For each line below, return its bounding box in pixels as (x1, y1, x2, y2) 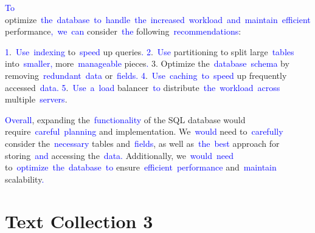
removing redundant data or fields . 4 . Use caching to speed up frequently (5, 69, 287, 81)
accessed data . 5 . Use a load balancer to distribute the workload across (5, 81, 280, 93)
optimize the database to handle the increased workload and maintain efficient (5, 13, 311, 25)
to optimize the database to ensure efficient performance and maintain (5, 161, 277, 174)
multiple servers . (5, 93, 67, 106)
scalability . (5, 172, 44, 185)
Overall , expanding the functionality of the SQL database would (5, 113, 246, 126)
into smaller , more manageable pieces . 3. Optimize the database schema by (5, 57, 289, 70)
